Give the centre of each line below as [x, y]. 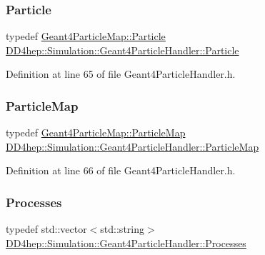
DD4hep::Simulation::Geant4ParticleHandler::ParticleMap [132, 146]
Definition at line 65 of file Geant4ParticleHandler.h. [121, 74]
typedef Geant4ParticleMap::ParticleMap [96, 132]
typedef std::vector [46, 229]
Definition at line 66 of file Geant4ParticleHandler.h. [121, 170]
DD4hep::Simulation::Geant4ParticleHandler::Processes [126, 242]
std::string [122, 229]
